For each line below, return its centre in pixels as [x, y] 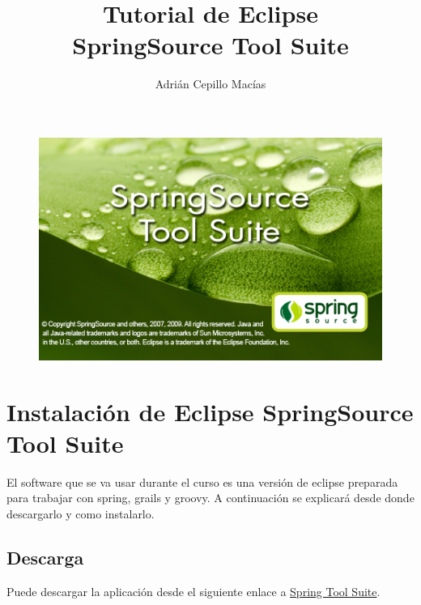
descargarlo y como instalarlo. [81, 513]
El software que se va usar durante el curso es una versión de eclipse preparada [202, 481]
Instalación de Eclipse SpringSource [210, 411]
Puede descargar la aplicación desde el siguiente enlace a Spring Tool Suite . [193, 591]
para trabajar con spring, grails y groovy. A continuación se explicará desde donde [210, 498]
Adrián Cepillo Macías [210, 84]
